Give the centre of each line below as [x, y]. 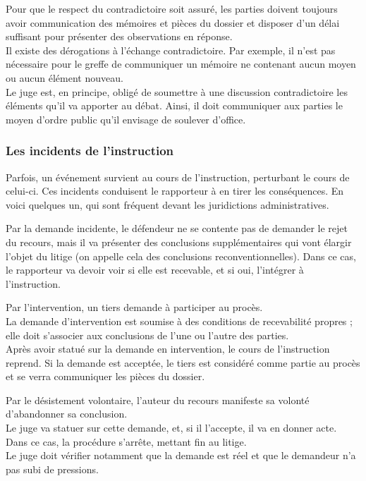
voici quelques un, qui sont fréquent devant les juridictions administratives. [167, 204]
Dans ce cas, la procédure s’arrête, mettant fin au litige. [126, 441]
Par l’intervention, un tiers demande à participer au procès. [134, 307]
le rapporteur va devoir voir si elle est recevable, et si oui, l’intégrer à [155, 270]
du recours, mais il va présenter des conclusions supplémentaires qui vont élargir [179, 242]
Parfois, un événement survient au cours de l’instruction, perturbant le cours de [178, 177]
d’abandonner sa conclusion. [67, 414]
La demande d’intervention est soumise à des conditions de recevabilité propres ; [179, 321]
